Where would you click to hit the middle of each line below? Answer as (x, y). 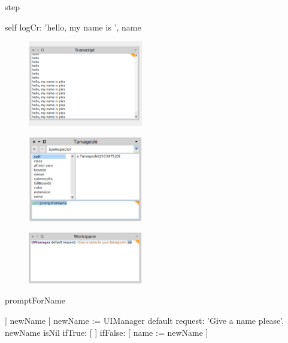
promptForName (35, 300)
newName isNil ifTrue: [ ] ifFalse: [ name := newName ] (107, 332)
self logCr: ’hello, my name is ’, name (73, 27)
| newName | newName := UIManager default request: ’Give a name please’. (145, 320)
